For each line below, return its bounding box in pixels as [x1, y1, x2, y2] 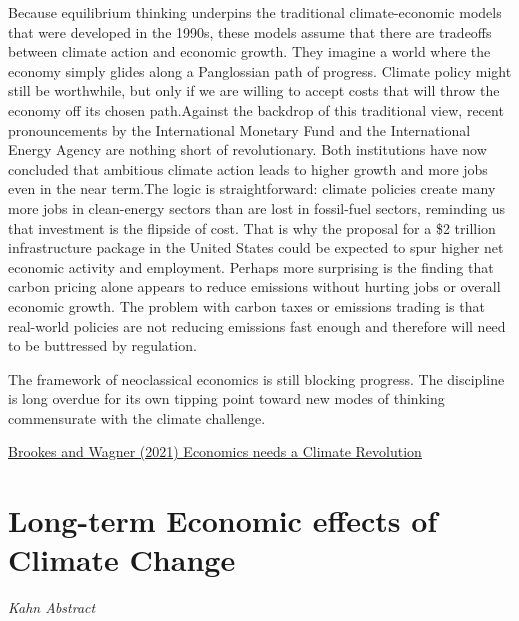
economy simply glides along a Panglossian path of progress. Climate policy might [8, 60, 512, 81]
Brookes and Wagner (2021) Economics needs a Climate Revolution [8, 441, 422, 462]
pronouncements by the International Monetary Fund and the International [8, 119, 471, 140]
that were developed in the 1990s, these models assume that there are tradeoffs [8, 21, 492, 42]
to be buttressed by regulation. [8, 335, 197, 356]
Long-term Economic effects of [8, 500, 438, 541]
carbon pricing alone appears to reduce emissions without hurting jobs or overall [8, 276, 501, 297]
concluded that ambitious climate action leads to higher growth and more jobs [8, 158, 488, 179]
